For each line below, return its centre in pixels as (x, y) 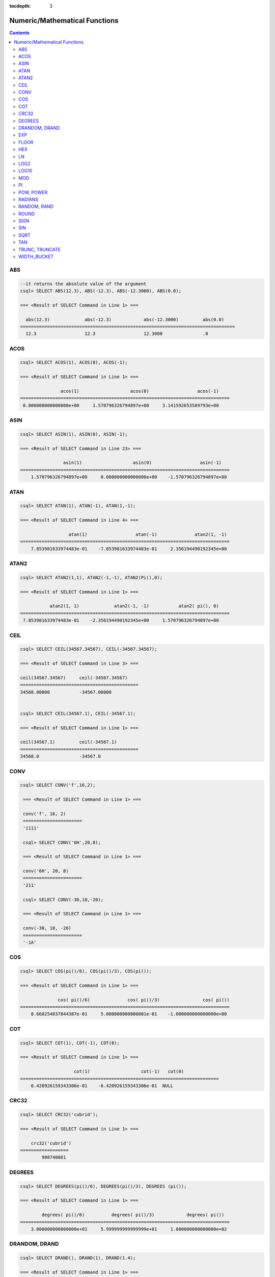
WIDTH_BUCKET (36, 257)
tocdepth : (20, 6)
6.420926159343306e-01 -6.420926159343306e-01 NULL (102, 1086)
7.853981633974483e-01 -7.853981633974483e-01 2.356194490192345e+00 (129, 549)
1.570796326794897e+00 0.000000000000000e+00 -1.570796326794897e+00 (129, 477)
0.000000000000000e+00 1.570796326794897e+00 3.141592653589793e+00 (121, 405)
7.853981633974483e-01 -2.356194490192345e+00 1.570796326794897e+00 (121, 620)
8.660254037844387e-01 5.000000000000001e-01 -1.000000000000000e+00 (129, 1014)
